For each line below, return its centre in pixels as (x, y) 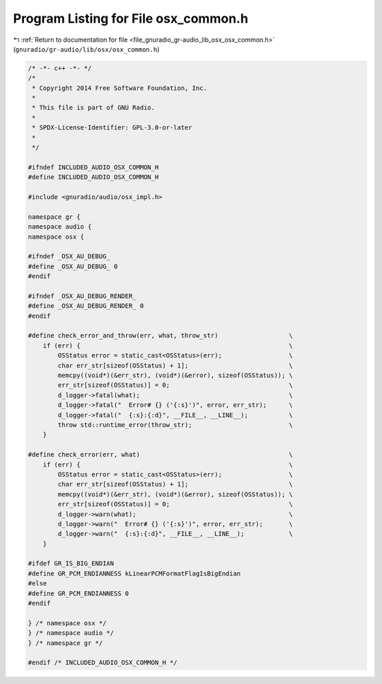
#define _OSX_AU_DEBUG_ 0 (73, 266)
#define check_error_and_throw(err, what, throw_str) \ (161, 336)
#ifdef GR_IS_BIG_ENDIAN (71, 564)
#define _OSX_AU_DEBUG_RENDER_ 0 (86, 306)
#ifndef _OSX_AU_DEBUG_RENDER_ (82, 296)
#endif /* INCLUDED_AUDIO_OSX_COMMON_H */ (103, 663)
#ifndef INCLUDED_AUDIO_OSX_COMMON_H (93, 167)
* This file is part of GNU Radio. (94, 108)
